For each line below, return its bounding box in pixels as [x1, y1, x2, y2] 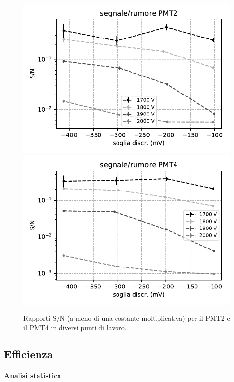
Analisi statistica [4, 370, 61, 380]
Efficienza [4, 346, 53, 361]
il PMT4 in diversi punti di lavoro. [23, 322, 127, 332]
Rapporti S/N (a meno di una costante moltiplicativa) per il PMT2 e [23, 313, 230, 323]
